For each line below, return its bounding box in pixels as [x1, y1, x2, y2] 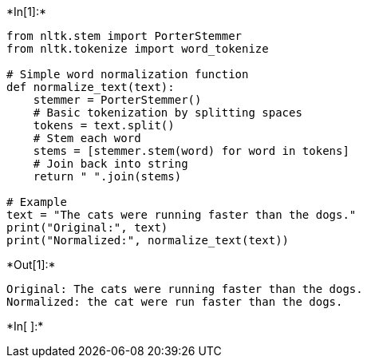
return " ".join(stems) [33, 170, 182, 183]
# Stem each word [33, 132, 141, 144]
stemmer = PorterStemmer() [33, 93, 202, 106]
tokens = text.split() [33, 119, 175, 132]
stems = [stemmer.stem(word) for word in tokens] [33, 144, 349, 157]
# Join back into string [33, 157, 188, 170]
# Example [6, 196, 67, 208]
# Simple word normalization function [6, 68, 249, 81]
